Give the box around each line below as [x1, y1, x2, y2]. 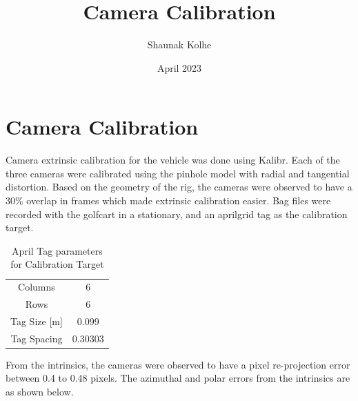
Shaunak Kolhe [147, 37, 212, 52]
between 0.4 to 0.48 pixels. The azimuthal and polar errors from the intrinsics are [6, 371, 350, 385]
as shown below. [6, 384, 74, 399]
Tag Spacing [10, 331, 63, 345]
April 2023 [157, 60, 202, 75]
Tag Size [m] [10, 313, 63, 328]
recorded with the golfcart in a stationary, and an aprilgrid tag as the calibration [6, 206, 348, 221]
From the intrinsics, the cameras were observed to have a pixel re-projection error [6, 357, 350, 371]
